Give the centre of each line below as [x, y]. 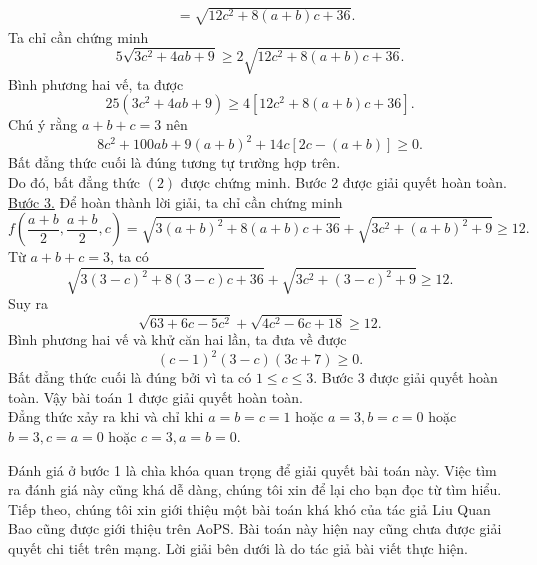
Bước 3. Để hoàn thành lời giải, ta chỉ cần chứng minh [175, 201]
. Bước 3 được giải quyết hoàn [405, 377]
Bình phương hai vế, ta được [96, 83]
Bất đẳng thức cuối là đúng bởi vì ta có [130, 377]
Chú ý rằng [43, 124]
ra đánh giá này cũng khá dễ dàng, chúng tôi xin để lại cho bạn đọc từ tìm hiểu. [255, 489]
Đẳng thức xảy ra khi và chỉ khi [106, 416]
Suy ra [28, 303]
